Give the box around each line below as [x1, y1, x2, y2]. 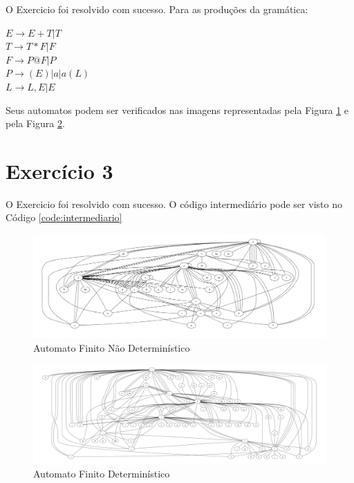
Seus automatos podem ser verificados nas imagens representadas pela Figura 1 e [6, 102, 349, 117]
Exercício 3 [6, 156, 113, 184]
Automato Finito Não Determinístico [33, 340, 190, 354]
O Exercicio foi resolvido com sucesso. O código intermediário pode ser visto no [6, 196, 342, 211]
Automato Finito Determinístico [33, 466, 170, 481]
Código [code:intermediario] [6, 210, 122, 225]
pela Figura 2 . [6, 116, 65, 131]
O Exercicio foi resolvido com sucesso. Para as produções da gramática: [6, 2, 308, 16]
